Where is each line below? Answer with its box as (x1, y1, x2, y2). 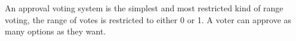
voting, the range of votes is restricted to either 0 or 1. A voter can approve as (5, 13, 292, 26)
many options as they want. (5, 25, 106, 37)
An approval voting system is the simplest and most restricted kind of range (5, 2, 283, 14)
